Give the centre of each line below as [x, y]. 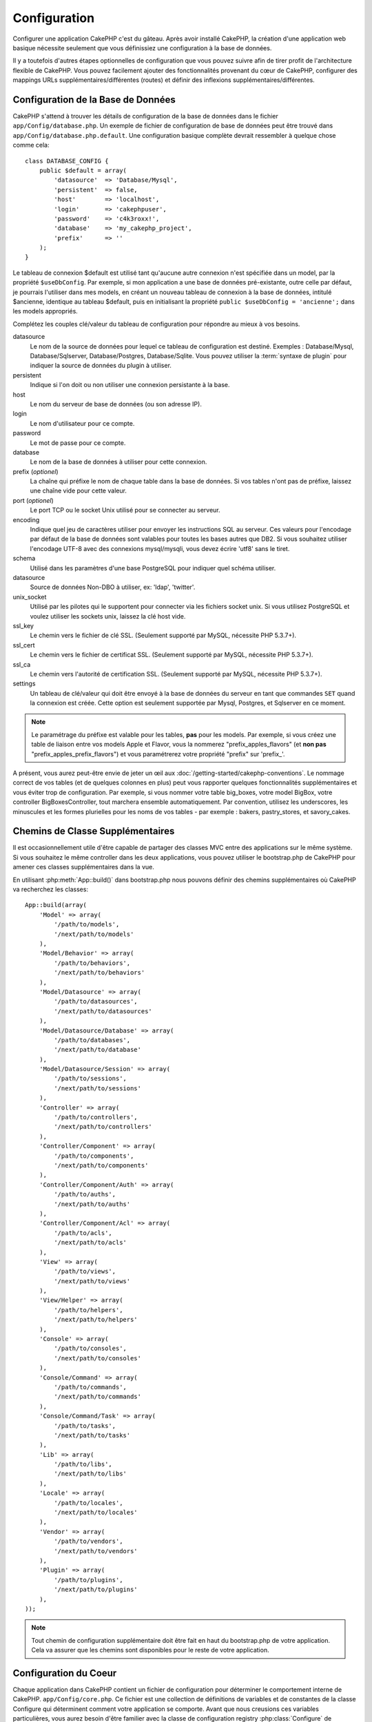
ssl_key [23, 625]
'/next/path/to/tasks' [92, 1435]
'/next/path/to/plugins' [96, 1590]
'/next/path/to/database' [97, 1050]
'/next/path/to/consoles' [97, 1358]
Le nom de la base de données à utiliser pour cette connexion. [118, 462]
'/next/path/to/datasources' [103, 1011]
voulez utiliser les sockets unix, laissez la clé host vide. [108, 616]
